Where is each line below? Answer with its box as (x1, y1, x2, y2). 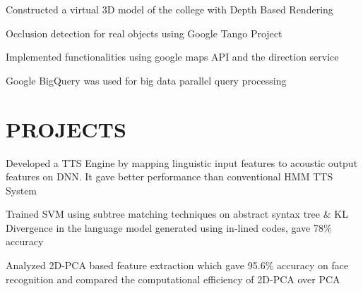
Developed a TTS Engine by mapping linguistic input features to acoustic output (6, 155, 358, 170)
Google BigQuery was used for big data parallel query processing (6, 73, 287, 87)
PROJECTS (6, 114, 126, 143)
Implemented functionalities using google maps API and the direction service (6, 49, 339, 64)
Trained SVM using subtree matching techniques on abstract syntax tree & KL (6, 206, 348, 221)
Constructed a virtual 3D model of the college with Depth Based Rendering (6, 2, 333, 16)
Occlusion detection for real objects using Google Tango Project (6, 25, 282, 40)
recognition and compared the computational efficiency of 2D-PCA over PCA (6, 271, 340, 286)
